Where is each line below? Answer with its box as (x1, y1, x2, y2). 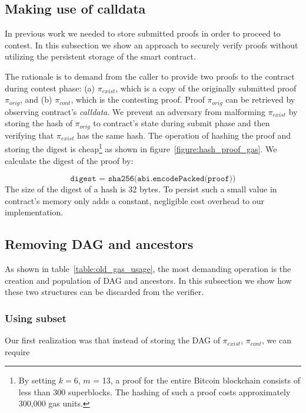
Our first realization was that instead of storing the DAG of (5, 334, 220, 346)
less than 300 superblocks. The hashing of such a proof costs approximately (18, 385, 291, 398)
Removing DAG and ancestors (5, 235, 194, 253)
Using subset (5, 310, 66, 325)
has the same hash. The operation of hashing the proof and (77, 129, 291, 141)
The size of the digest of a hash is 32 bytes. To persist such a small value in (5, 183, 277, 195)
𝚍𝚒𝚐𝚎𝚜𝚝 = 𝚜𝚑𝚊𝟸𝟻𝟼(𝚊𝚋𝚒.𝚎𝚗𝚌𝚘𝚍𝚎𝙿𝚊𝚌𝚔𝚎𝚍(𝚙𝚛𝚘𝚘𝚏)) (70, 175, 236, 183)
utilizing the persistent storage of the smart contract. (5, 50, 196, 63)
